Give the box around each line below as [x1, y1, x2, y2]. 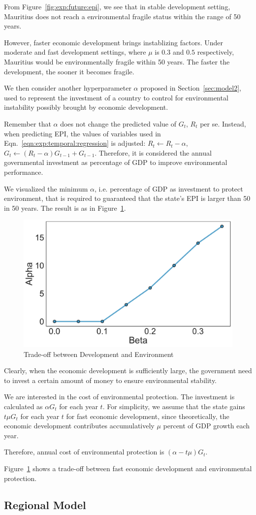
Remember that [4, 118, 51, 129]
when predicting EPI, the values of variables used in [4, 128, 161, 138]
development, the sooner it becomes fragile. [4, 66, 134, 76]
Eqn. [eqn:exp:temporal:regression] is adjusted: [4, 138, 146, 148]
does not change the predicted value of [60, 118, 176, 129]
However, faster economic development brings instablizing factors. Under [4, 37, 223, 47]
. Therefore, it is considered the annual [95, 147, 212, 158]
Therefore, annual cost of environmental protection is [4, 447, 164, 457]
